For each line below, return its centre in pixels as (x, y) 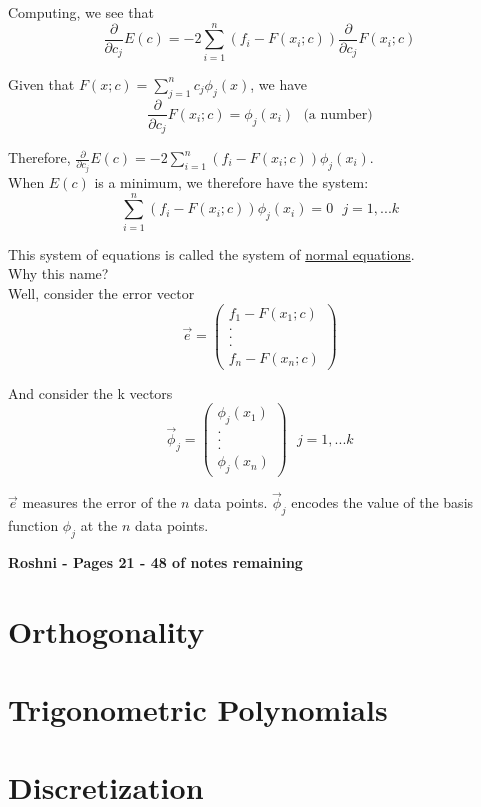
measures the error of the (99, 502)
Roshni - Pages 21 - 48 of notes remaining (155, 561)
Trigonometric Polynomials (198, 709)
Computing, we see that (81, 12)
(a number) (338, 114)
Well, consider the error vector (101, 292)
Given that (41, 83)
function (33, 525)
